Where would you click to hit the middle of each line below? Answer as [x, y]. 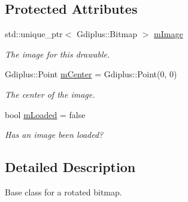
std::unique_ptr [34, 34]
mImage [169, 34]
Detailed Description [70, 167]
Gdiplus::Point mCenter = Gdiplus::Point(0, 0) [91, 74]
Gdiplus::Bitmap [107, 34]
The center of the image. [50, 94]
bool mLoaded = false [45, 114]
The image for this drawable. [57, 54]
